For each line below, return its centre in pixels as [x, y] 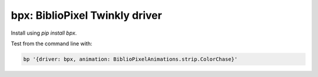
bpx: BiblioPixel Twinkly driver [86, 15]
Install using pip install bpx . [44, 33]
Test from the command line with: [52, 43]
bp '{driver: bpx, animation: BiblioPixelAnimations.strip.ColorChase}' [130, 59]
